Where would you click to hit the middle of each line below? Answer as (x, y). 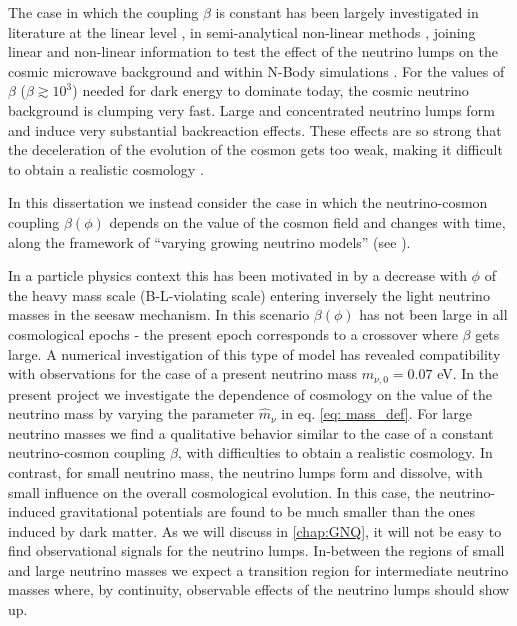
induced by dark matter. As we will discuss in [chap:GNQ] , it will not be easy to (255, 530)
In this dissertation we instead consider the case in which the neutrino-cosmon (248, 202)
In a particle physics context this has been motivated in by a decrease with (237, 275)
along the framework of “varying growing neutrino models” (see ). (209, 241)
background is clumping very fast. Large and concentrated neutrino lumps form (251, 109)
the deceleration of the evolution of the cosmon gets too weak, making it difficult (255, 149)
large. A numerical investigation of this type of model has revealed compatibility (254, 353)
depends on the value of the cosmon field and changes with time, (307, 221)
